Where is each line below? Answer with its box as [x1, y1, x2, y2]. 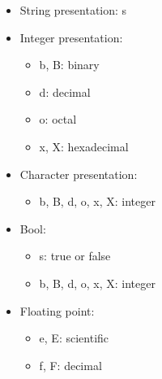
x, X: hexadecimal [39, 137, 129, 155]
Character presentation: [19, 165, 138, 182]
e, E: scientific [39, 329, 109, 346]
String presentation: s [19, 2, 127, 18]
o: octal [39, 111, 77, 128]
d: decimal [39, 83, 91, 100]
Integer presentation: [19, 28, 123, 46]
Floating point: [19, 302, 95, 319]
